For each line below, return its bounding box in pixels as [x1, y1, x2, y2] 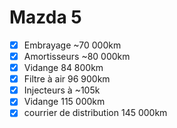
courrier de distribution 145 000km [23, 107, 168, 119]
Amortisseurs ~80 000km [23, 51, 131, 62]
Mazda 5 [9, 6, 82, 29]
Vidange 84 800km [23, 62, 104, 74]
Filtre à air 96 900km [23, 73, 111, 85]
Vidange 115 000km [23, 96, 106, 108]
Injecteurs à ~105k [23, 84, 101, 96]
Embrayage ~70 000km [23, 39, 122, 51]
